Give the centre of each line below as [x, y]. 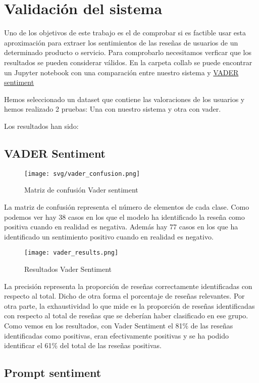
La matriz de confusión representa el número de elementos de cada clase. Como [127, 206]
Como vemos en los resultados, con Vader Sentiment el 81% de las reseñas [119, 325]
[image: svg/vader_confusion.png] [82, 174]
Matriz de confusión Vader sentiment [81, 190]
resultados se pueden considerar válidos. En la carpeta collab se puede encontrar [128, 62]
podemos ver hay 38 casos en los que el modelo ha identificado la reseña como [124, 217]
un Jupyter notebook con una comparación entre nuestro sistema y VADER [121, 72]
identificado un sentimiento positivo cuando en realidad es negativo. [109, 236]
